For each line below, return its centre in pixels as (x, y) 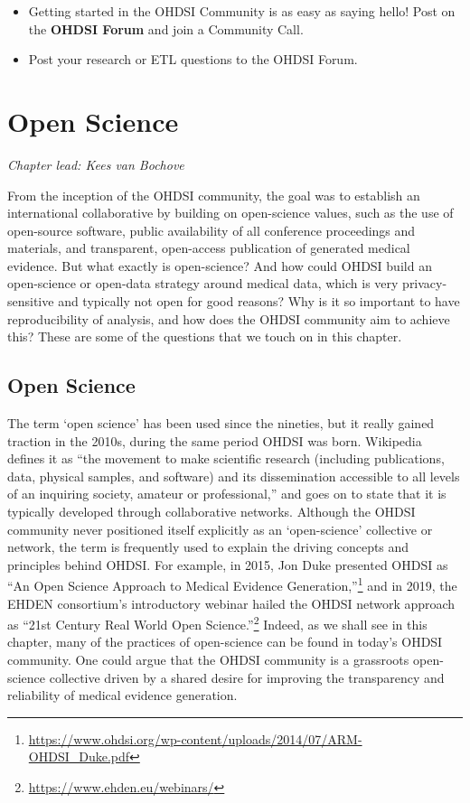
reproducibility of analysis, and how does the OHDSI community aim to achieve (229, 318)
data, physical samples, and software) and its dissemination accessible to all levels (234, 476)
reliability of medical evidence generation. (122, 695)
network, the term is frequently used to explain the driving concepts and (208, 547)
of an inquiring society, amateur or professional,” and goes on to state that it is (227, 494)
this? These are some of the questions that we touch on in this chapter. (205, 336)
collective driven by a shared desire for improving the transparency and (247, 677)
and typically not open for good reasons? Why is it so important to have (259, 301)
